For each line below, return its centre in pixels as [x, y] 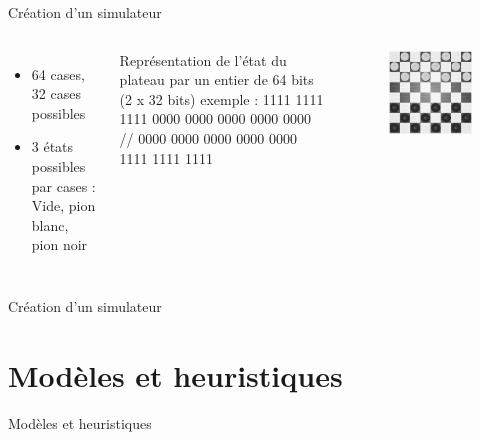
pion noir [59, 244]
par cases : [63, 185]
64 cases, [58, 73]
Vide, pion [63, 205]
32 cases [56, 93]
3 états [52, 146]
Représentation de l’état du [203, 59]
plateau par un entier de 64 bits [216, 79]
